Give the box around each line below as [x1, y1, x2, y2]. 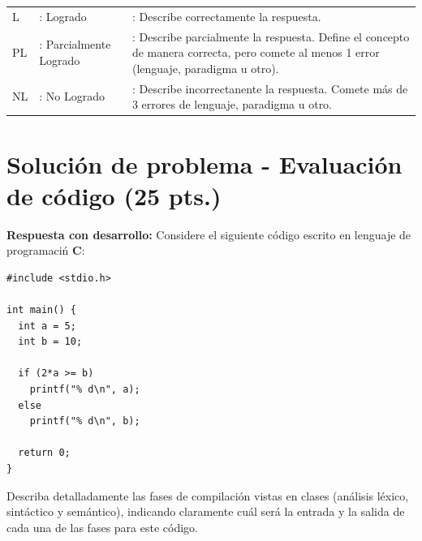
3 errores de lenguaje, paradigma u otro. [131, 96, 333, 113]
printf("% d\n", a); [29, 383, 140, 395]
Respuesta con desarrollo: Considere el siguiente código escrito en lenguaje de [6, 225, 411, 243]
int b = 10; [18, 336, 83, 348]
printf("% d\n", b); [29, 415, 140, 427]
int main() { [6, 304, 76, 316]
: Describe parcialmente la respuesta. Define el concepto [131, 28, 410, 45]
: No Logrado [39, 88, 105, 105]
